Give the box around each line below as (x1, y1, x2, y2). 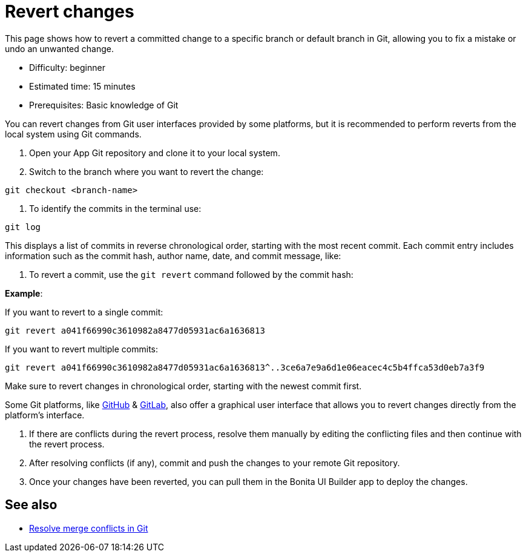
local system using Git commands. (5, 128, 142, 139)
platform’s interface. (5, 409, 85, 420)
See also (5, 497, 58, 513)
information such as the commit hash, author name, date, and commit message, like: (5, 250, 341, 261)
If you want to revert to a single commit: (5, 306, 163, 317)
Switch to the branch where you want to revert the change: (29, 166, 264, 177)
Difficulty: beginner (29, 62, 105, 73)
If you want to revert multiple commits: (5, 343, 159, 354)
